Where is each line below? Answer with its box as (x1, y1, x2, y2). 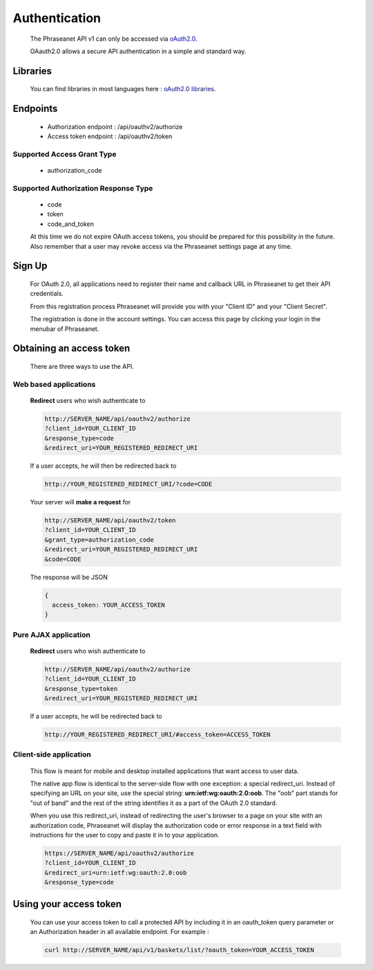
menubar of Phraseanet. (30, 325, 99, 333)
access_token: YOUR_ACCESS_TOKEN (52, 601, 165, 609)
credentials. (30, 289, 64, 298)
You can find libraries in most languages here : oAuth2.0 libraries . (30, 85, 217, 93)
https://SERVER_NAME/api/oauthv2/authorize (44, 849, 195, 857)
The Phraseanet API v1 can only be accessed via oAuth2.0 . (30, 35, 198, 43)
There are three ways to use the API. (30, 362, 134, 370)
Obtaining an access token (12, 343, 131, 354)
